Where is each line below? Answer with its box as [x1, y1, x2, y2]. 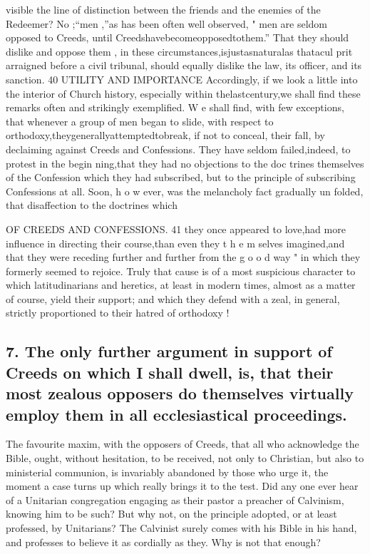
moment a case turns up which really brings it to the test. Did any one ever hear [6, 478, 359, 493]
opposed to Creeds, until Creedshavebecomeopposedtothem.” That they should [6, 30, 349, 45]
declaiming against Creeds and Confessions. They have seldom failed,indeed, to [6, 141, 351, 156]
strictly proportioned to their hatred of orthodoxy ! [6, 305, 230, 320]
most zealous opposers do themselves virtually [6, 382, 354, 404]
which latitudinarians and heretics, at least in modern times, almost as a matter [6, 277, 356, 292]
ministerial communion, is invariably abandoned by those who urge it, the [6, 464, 329, 479]
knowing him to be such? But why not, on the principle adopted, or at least [6, 506, 337, 521]
